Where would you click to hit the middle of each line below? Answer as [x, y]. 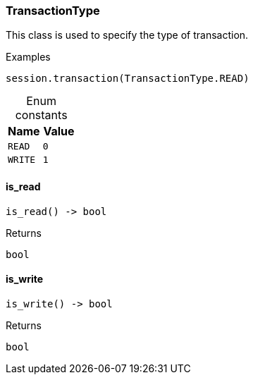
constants [41, 115]
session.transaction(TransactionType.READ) [128, 79]
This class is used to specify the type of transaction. [127, 35]
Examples [28, 57]
